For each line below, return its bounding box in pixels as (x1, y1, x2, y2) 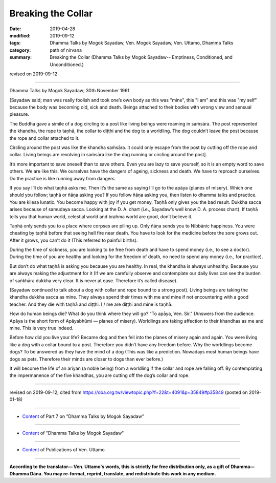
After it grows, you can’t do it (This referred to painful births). (9, 237, 138, 243)
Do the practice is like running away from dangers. (9, 175, 116, 181)
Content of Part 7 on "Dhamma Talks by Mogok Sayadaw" (22, 413, 144, 419)
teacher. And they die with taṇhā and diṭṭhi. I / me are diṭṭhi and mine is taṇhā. (9, 301, 173, 307)
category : (9, 47, 31, 53)
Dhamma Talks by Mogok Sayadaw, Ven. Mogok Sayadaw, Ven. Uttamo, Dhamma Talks (50, 40, 234, 46)
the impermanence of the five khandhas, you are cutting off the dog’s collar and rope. (9, 372, 190, 379)
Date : (9, 26, 21, 32)
